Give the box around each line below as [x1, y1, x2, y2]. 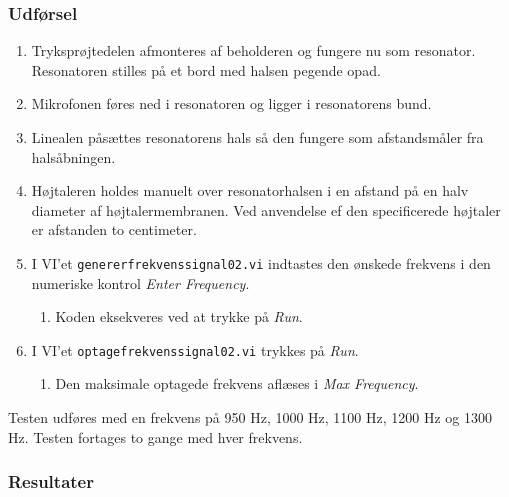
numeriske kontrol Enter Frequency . [31, 272, 250, 293]
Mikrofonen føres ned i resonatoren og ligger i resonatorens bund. [31, 93, 432, 114]
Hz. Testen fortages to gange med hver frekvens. [8, 426, 303, 447]
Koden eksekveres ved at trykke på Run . [55, 306, 303, 327]
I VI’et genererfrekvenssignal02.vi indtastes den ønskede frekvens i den [31, 252, 491, 273]
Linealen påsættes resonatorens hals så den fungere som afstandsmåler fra [31, 127, 484, 147]
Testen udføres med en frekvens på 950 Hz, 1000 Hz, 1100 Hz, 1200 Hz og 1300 [8, 407, 493, 428]
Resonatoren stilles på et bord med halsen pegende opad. [31, 59, 381, 80]
